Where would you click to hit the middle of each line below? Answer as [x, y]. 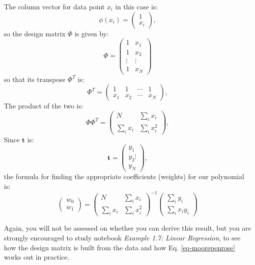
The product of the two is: [44, 106]
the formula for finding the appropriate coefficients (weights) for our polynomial [124, 176]
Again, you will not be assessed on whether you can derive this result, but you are [128, 228]
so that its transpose [35, 79]
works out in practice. [37, 257]
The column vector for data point [55, 6]
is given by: [91, 33]
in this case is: [137, 6]
